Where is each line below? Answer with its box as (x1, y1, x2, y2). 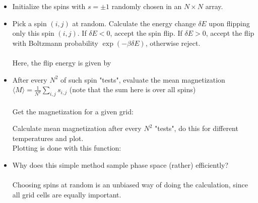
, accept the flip (206, 28, 254, 38)
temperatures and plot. (12, 132, 84, 143)
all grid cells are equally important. (12, 189, 121, 199)
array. (205, 1, 223, 11)
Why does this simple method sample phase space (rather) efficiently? (12, 159, 229, 170)
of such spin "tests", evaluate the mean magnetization (60, 74, 225, 85)
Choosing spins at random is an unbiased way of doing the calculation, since (12, 179, 248, 190)
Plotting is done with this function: (12, 143, 121, 153)
